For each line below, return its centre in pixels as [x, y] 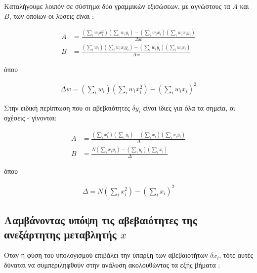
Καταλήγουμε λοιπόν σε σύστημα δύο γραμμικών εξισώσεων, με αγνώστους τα [117, 6]
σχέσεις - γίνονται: [30, 118]
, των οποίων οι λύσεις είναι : [52, 16]
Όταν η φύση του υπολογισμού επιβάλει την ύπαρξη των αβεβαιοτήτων [106, 255]
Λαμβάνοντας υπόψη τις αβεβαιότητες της [101, 219]
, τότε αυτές [236, 255]
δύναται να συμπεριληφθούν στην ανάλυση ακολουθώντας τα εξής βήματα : [112, 264]
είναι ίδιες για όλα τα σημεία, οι [189, 107]
